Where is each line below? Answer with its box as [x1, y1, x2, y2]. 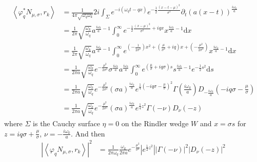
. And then [71, 128, 105, 138]
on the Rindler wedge [121, 118, 189, 128]
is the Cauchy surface [33, 118, 100, 128]
